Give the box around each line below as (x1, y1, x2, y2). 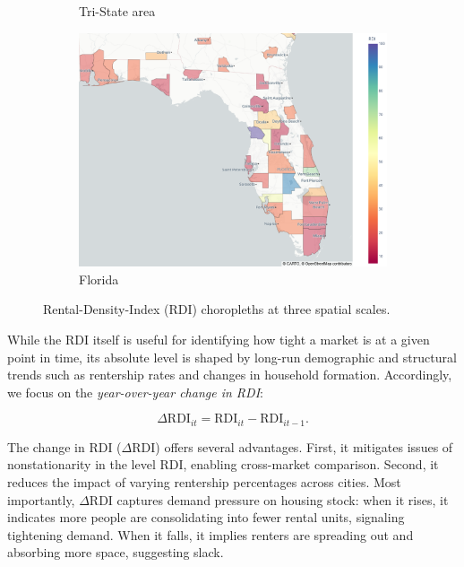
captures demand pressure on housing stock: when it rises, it (116, 490, 449, 509)
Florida (79, 269, 119, 288)
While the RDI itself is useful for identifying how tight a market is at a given (7, 329, 430, 348)
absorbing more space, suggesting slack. (7, 543, 224, 562)
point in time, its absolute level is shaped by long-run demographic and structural (7, 347, 457, 366)
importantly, (7, 490, 75, 509)
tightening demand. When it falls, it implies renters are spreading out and (7, 525, 414, 544)
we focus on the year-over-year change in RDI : (7, 382, 263, 401)
